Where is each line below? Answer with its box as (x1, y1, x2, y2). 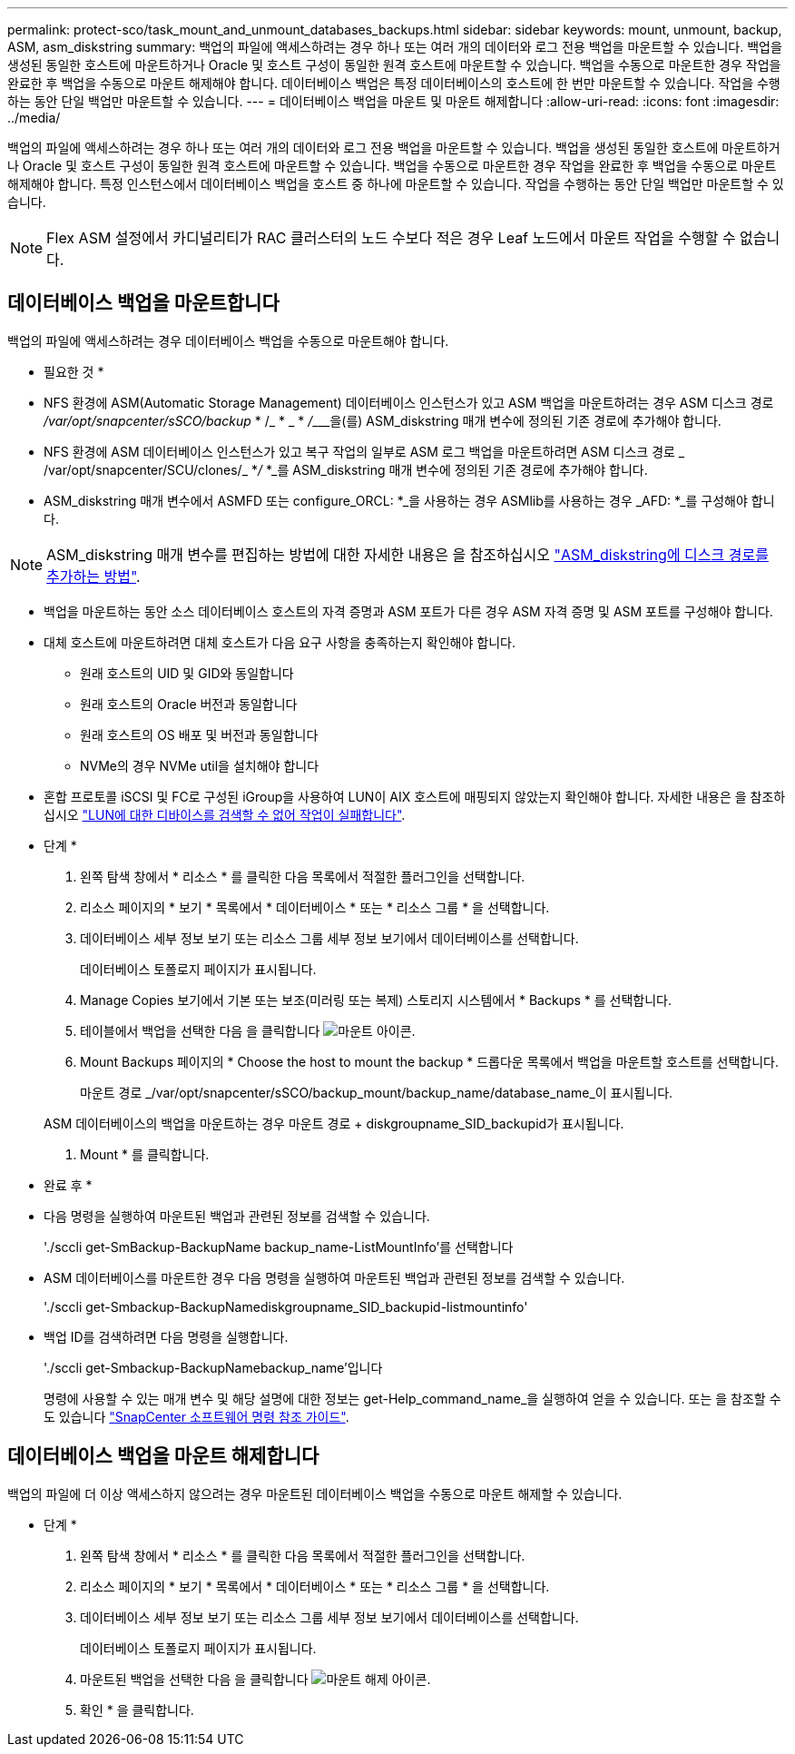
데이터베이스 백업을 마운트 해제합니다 (7, 1444, 319, 1468)
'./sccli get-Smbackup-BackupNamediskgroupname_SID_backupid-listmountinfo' (44, 1298, 528, 1315)
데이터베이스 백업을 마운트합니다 (7, 291, 280, 315)
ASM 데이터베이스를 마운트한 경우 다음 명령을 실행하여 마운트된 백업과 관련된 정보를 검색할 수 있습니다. (44, 1269, 625, 1286)
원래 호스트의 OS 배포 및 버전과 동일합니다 (80, 726, 319, 743)
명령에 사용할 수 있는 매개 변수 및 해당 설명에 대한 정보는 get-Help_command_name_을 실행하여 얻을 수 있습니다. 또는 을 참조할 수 (44, 1390, 781, 1406)
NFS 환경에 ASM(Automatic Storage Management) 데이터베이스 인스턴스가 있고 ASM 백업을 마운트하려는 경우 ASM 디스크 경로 (44, 394, 774, 410)
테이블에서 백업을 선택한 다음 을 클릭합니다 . (80, 1022, 416, 1039)
